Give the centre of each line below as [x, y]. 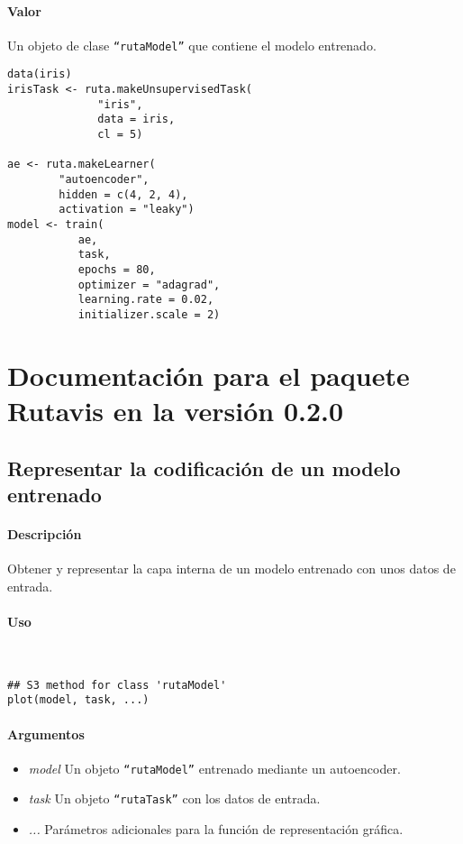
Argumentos [46, 734]
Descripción [45, 533]
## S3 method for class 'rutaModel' [117, 685]
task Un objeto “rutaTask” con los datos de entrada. [174, 798]
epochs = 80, [117, 269]
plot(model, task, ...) [78, 700]
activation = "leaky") [127, 210]
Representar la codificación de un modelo [204, 468]
